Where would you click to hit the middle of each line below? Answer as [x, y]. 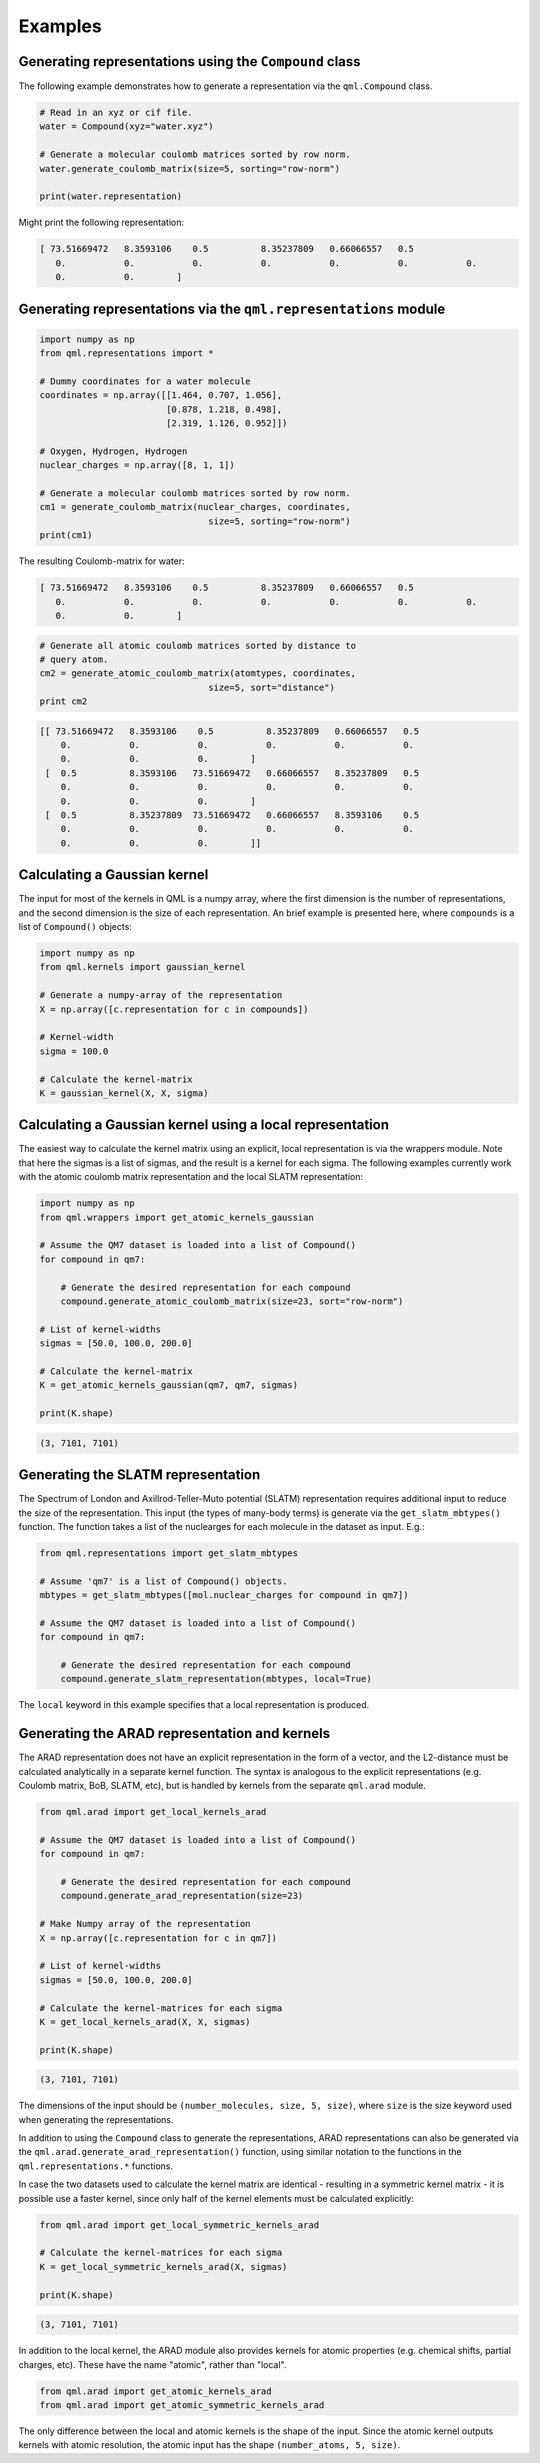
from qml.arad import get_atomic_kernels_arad [155, 2391]
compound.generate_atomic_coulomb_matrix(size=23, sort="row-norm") [232, 1301]
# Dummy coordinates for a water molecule [145, 381]
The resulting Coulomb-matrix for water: [101, 561]
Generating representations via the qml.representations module [232, 308]
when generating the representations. [96, 2119]
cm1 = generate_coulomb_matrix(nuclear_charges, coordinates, [195, 507]
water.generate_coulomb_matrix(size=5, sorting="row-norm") [190, 168]
